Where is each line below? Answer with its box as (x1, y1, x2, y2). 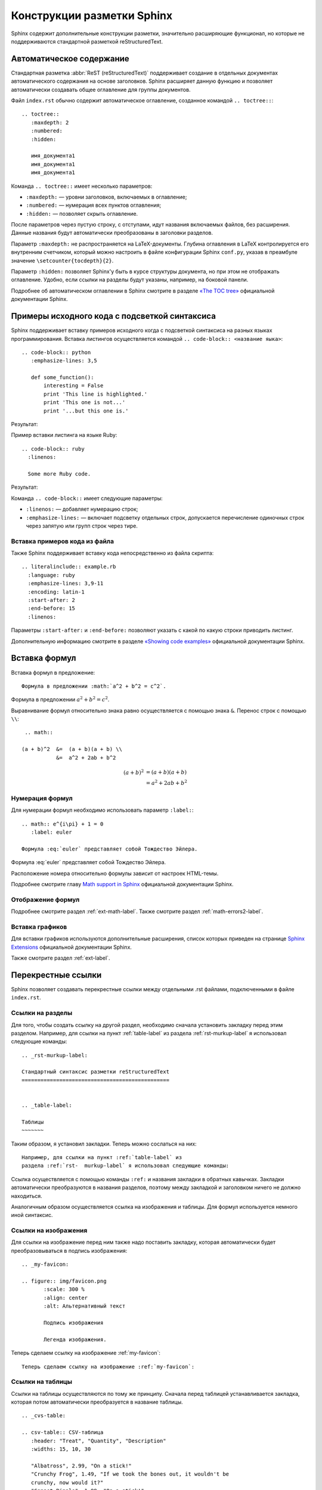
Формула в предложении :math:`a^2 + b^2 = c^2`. (21, 682, 166, 690)
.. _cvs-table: (21, 1413, 66, 1419)
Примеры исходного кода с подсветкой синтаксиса (11, 311, 216, 321)
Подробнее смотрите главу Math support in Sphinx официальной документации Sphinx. (11, 881, 234, 888)
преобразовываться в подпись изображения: (11, 1247, 128, 1254)
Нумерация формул (11, 794, 73, 802)
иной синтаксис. (11, 1212, 53, 1219)
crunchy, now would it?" (30, 1479, 104, 1486)
